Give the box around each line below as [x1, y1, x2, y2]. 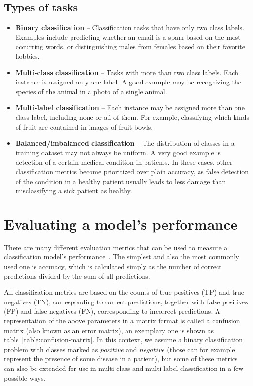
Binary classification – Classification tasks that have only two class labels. [15, 22, 244, 33]
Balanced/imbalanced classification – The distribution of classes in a [15, 138, 235, 148]
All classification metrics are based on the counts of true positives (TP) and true [4, 287, 244, 297]
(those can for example [167, 344, 235, 354]
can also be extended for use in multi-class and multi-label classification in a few [4, 363, 244, 373]
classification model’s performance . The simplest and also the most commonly [4, 252, 239, 262]
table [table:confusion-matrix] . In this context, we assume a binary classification [4, 335, 243, 345]
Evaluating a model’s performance [4, 214, 238, 234]
